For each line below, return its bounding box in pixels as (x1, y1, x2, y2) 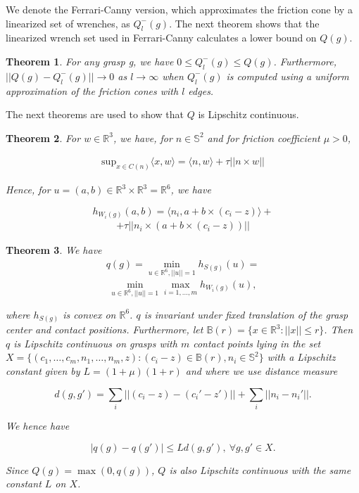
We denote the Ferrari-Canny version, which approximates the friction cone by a (6, 2, 353, 16)
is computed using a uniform (226, 68, 349, 83)
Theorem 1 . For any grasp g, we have (6, 53, 174, 68)
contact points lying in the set (193, 335, 321, 350)
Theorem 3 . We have (6, 243, 102, 257)
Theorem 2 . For (6, 130, 81, 145)
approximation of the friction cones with (6, 83, 179, 98)
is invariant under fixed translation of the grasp (144, 307, 348, 321)
